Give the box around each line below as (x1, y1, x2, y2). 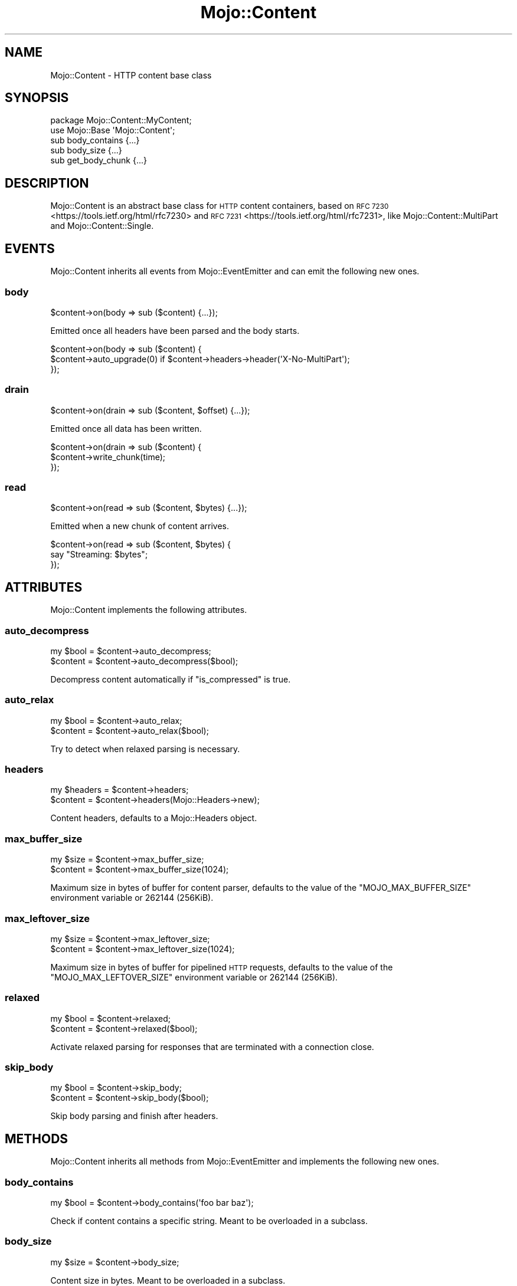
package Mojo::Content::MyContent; (50, 115, 192, 126)
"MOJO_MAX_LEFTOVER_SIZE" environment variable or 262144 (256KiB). (50, 972, 338, 982)
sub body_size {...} (50, 145, 122, 156)
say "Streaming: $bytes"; (50, 549, 148, 560)
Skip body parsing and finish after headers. (50, 1111, 218, 1121)
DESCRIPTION (5, 175, 89, 191)
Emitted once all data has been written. (50, 423, 202, 434)
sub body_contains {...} (50, 135, 140, 146)
